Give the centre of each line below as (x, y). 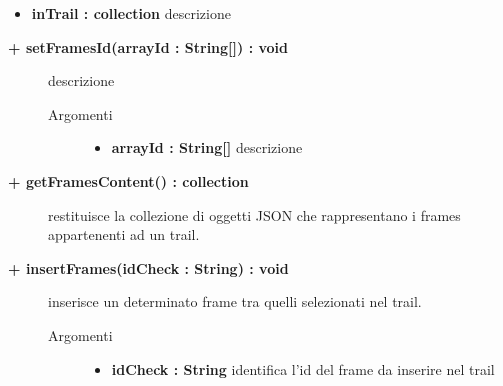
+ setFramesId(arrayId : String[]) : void (148, 46)
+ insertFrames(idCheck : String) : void (148, 267)
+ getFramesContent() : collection (128, 180)
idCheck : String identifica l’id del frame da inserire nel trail (303, 368)
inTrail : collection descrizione (131, 13)
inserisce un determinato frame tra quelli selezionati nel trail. (235, 301)
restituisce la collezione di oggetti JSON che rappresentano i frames (254, 214)
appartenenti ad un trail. (124, 234)
